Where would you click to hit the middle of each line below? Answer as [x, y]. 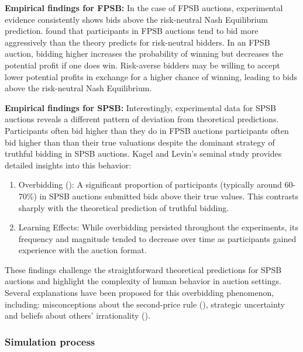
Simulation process [50, 341]
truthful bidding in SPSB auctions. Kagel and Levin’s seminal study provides [143, 153]
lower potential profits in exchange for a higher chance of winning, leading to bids [151, 76]
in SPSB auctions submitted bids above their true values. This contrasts [169, 196]
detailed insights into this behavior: [68, 165]
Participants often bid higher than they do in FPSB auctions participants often [147, 130]
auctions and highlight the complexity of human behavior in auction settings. [143, 281]
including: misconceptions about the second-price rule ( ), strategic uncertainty [145, 304]
